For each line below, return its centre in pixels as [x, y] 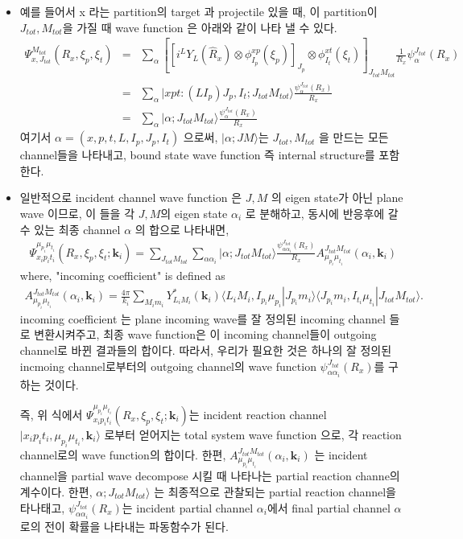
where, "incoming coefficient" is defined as [122, 276]
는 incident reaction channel [258, 414]
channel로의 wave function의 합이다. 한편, [123, 454]
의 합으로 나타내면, [182, 229]
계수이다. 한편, [56, 492]
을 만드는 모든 [354, 137]
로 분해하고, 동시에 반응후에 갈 [322, 214]
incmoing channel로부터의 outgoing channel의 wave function [168, 366]
